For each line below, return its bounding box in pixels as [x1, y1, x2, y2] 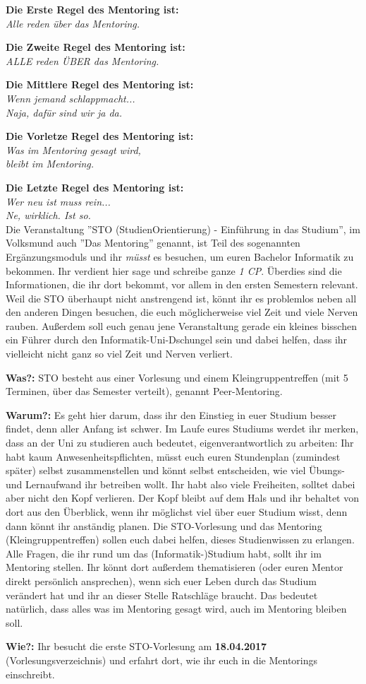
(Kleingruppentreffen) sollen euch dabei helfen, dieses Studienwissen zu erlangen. [6, 532, 355, 547]
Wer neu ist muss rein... [6, 194, 111, 208]
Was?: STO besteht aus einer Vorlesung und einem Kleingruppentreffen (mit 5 [6, 370, 348, 384]
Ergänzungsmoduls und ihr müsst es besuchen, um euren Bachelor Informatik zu [6, 249, 354, 264]
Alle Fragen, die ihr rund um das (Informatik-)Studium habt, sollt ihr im [6, 546, 322, 560]
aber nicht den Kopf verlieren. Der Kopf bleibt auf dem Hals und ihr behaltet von [6, 490, 360, 505]
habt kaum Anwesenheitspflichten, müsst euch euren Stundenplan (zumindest [6, 449, 341, 464]
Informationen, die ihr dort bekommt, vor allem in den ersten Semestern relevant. [6, 277, 358, 292]
